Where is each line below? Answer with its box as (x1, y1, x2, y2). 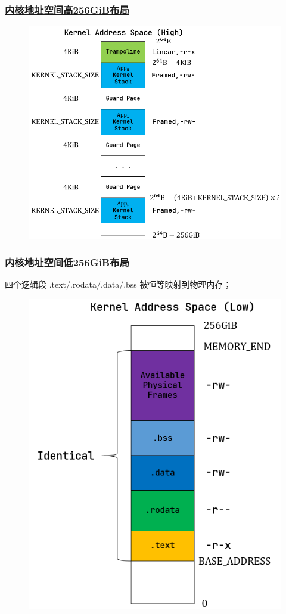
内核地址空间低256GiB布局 (5, 255, 129, 270)
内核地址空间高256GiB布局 (5, 2, 129, 17)
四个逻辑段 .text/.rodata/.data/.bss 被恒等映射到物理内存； (5, 278, 232, 291)
